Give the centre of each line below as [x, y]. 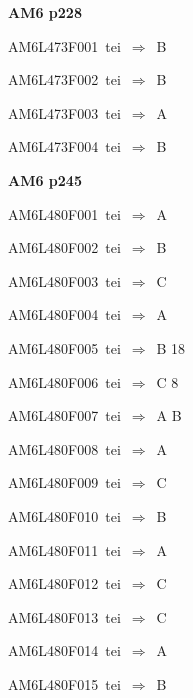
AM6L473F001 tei [64, 45]
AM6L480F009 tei [64, 482]
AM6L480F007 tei [64, 415]
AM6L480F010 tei [64, 515]
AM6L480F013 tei [64, 616]
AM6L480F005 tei [64, 347]
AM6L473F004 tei [64, 146]
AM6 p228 [45, 12]
